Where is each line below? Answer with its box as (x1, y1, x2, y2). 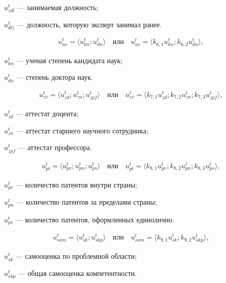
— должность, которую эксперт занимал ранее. (17, 19, 162, 29)
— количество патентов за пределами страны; (16, 197, 157, 207)
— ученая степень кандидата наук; (16, 55, 123, 65)
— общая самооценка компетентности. (18, 268, 137, 278)
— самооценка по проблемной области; (16, 251, 137, 261)
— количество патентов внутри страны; (16, 179, 137, 190)
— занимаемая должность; (17, 2, 98, 12)
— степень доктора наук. (16, 72, 93, 82)
